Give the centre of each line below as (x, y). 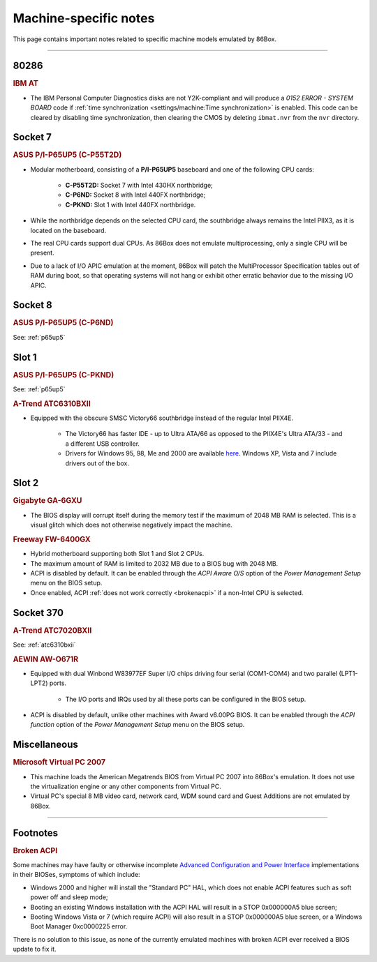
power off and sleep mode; (69, 897)
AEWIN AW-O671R (46, 659)
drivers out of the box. (97, 463)
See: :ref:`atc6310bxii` (44, 645)
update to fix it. (35, 949)
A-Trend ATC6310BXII (52, 403)
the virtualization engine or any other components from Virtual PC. (126, 787)
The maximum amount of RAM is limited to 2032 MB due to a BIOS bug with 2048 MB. (154, 563)
